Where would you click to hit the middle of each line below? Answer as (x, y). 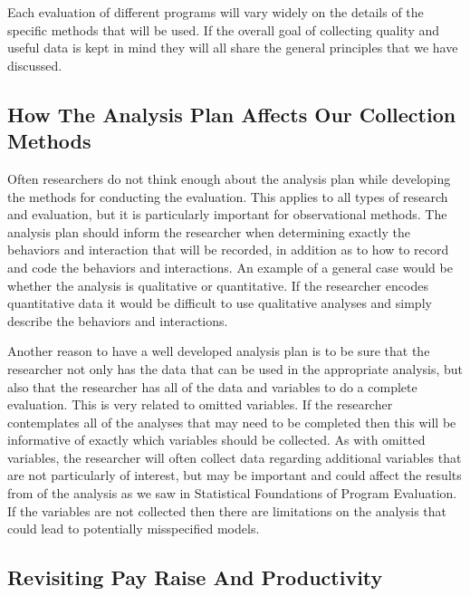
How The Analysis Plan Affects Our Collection (232, 114)
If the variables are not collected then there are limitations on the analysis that (227, 510)
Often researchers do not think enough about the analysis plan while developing (229, 178)
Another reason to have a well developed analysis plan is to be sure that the (219, 351)
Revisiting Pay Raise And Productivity (195, 577)
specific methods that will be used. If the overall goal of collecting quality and (224, 29)
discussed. (35, 65)
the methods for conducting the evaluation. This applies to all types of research (228, 196)
